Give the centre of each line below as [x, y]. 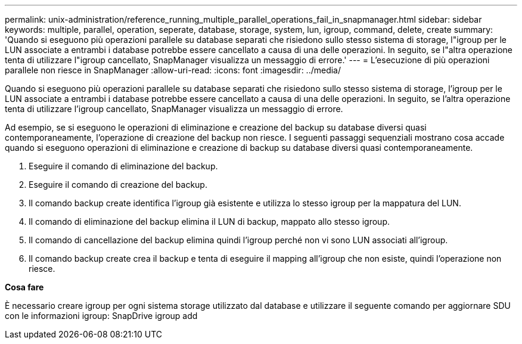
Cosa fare [24, 287]
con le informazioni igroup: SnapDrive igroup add [101, 316]
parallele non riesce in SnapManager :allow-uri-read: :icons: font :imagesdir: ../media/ [173, 70]
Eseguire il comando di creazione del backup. [118, 185]
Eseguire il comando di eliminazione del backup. [123, 166]
